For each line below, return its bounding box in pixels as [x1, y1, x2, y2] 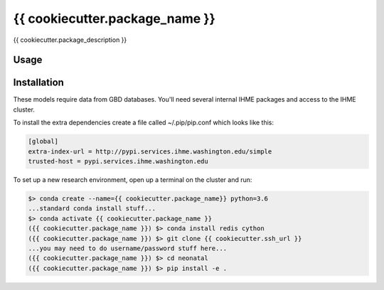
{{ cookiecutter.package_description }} [13, 36, 127, 44]
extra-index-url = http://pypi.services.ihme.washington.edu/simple [28, 147, 272, 156]
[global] [28, 137, 59, 146]
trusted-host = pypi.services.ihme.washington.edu [28, 157, 209, 166]
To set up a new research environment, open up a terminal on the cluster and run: [13, 176, 252, 184]
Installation [13, 77, 64, 89]
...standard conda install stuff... [28, 205, 156, 213]
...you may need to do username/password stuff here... [28, 244, 228, 252]
